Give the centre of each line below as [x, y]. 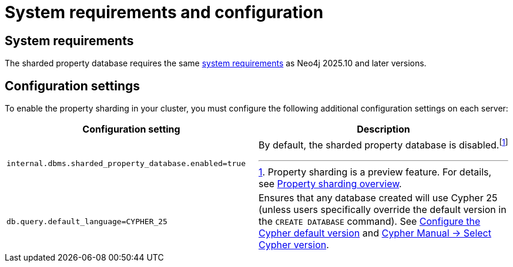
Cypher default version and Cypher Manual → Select [375, 233]
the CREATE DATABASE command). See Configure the [370, 222]
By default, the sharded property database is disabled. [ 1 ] [383, 144]
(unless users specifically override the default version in [383, 210]
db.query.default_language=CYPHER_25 [87, 221]
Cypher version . [294, 245]
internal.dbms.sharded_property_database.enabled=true [126, 164]
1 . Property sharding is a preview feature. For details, [375, 172]
